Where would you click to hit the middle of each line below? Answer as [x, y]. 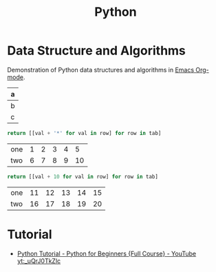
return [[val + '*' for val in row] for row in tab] [84, 133]
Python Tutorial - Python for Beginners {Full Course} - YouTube [107, 253]
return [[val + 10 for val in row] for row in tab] [83, 176]
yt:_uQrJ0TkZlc [39, 261]
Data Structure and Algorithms [96, 51]
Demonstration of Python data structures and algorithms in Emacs [101, 70]
